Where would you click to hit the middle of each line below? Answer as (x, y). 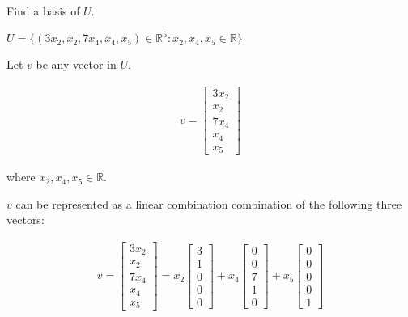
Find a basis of (43, 11)
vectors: (25, 220)
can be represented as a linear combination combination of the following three (209, 203)
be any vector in (76, 64)
